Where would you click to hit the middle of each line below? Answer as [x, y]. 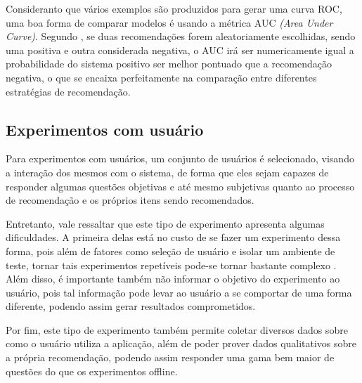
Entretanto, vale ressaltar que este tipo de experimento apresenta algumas [165, 223]
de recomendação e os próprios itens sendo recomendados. [130, 200]
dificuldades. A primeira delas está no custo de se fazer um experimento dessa [173, 237]
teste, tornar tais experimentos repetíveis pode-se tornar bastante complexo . [171, 265]
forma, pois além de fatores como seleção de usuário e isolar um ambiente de [170, 251]
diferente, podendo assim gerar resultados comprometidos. [131, 306]
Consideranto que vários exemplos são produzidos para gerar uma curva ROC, [174, 8]
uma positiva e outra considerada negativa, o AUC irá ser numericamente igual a [180, 50]
